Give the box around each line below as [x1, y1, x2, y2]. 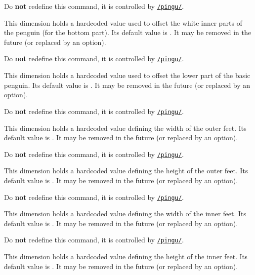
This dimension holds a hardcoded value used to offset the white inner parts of [4, 17, 243, 28]
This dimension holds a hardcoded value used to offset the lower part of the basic [4, 70, 251, 80]
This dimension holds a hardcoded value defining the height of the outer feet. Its [4, 165, 248, 176]
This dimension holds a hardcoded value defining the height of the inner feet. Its [4, 251, 248, 262]
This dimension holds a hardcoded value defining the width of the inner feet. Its [4, 208, 247, 219]
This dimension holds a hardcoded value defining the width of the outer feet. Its [4, 122, 247, 133]
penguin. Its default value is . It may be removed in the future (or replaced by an [4, 79, 251, 90]
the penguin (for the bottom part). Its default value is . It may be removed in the [4, 27, 251, 38]
